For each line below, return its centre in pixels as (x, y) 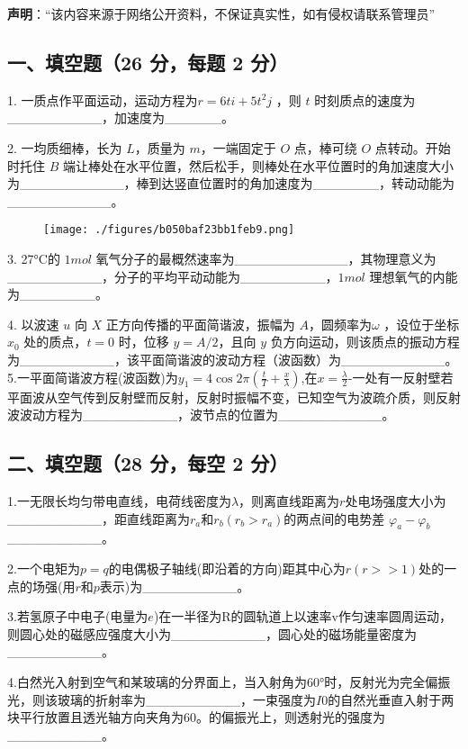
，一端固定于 (238, 147)
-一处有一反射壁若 (400, 377)
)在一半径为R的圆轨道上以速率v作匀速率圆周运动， (303, 616)
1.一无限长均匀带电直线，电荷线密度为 (119, 500)
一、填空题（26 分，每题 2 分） (148, 62)
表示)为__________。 (175, 586)
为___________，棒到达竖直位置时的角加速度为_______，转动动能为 (231, 183)
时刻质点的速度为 (365, 99)
